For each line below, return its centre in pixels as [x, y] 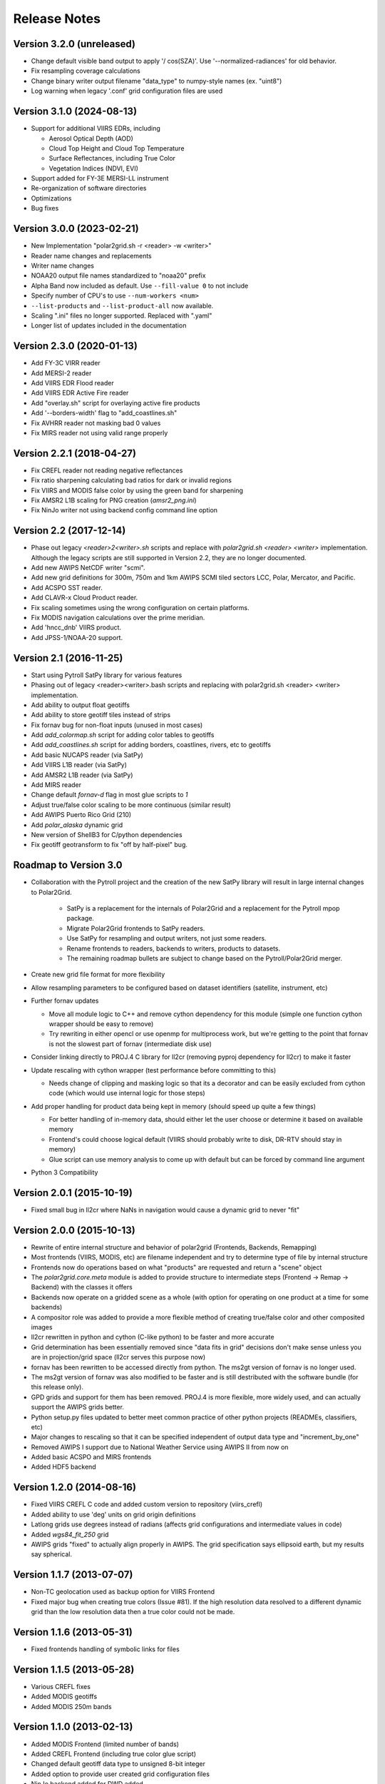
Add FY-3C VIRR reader [66, 363]
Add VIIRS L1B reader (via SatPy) [79, 765]
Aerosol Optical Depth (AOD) [91, 138]
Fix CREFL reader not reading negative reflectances [107, 470]
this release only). [57, 1387]
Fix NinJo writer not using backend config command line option [124, 510]
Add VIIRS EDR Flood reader [72, 382]
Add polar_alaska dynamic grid [77, 825]
